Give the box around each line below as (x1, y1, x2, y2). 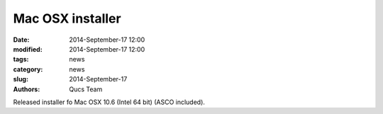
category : (13, 64, 43, 74)
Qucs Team (69, 85, 103, 93)
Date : (13, 35, 30, 44)
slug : (13, 75, 28, 84)
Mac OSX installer (13, 11, 121, 26)
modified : (13, 45, 43, 53)
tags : (13, 55, 29, 64)
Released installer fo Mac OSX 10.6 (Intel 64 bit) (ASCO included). (13, 98, 206, 106)
